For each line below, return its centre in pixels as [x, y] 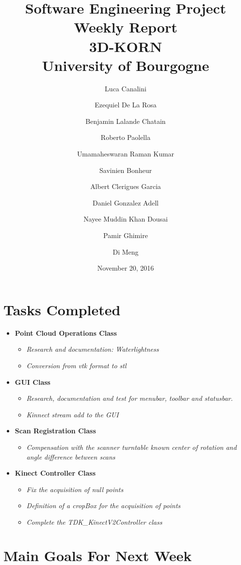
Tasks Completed [62, 309]
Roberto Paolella [126, 137]
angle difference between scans [71, 456]
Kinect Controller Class [55, 473]
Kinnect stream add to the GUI [72, 414]
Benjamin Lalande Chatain [126, 121]
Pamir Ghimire [126, 235]
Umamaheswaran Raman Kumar [126, 154]
